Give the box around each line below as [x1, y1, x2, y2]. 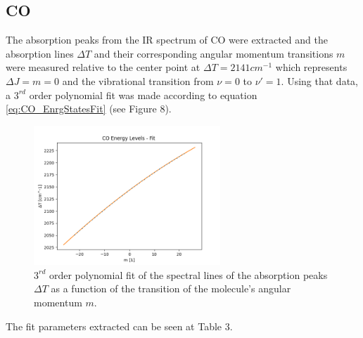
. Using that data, [281, 73, 358, 88]
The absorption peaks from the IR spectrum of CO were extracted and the [6, 32, 328, 47]
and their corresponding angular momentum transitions [94, 46, 333, 60]
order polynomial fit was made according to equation [29, 87, 257, 102]
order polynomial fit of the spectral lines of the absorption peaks [49, 267, 328, 282]
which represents [275, 60, 348, 74]
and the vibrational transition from [62, 73, 214, 88]
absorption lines [6, 46, 74, 60]
